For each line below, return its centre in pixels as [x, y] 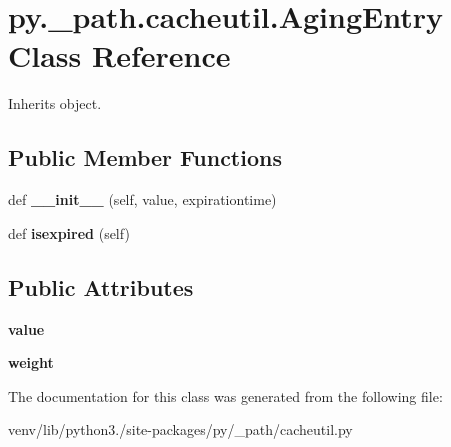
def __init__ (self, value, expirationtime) [142, 199]
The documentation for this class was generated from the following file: [225, 395]
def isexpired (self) [69, 232]
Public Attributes [101, 286]
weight [31, 362]
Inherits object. [55, 103]
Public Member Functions [145, 157]
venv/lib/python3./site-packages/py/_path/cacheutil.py [180, 429]
